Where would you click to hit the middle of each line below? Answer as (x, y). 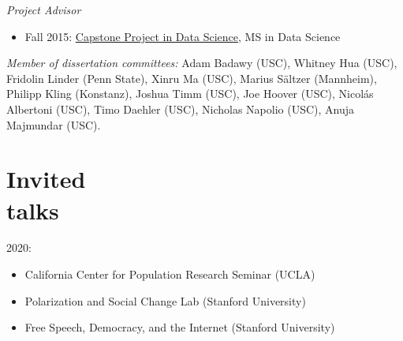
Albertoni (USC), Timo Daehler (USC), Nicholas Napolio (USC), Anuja (180, 109)
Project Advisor (44, 9)
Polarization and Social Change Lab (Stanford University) (165, 300)
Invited (46, 179)
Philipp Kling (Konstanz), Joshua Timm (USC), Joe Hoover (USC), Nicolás (190, 94)
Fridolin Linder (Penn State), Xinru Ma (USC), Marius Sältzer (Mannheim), (192, 78)
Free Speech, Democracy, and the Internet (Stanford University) (180, 327)
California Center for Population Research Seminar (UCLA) (170, 274)
